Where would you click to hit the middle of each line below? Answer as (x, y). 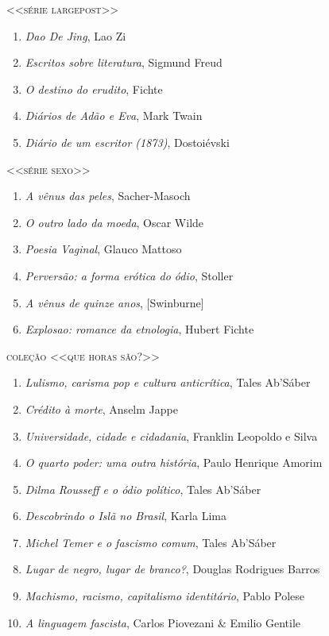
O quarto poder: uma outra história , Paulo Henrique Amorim (174, 463)
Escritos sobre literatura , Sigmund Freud (124, 62)
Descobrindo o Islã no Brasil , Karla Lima (126, 516)
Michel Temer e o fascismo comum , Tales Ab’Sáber (151, 542)
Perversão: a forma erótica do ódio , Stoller (129, 275)
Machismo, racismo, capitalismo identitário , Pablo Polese (165, 596)
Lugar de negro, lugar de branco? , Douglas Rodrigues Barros (172, 569)
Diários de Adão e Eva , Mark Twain (114, 116)
